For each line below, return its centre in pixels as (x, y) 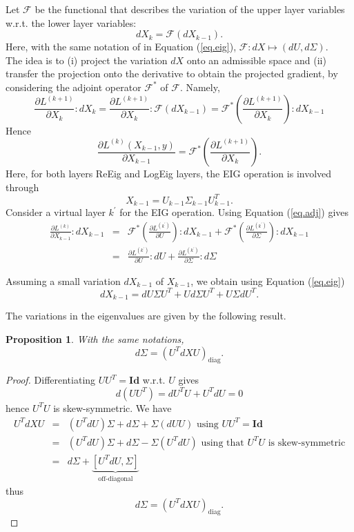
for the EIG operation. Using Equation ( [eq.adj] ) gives (234, 212)
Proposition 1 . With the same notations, (95, 338)
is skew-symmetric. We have (112, 407)
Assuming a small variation (63, 280)
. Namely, (200, 87)
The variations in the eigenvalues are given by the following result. (146, 316)
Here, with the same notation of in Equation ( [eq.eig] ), (121, 47)
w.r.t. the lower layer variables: (71, 22)
